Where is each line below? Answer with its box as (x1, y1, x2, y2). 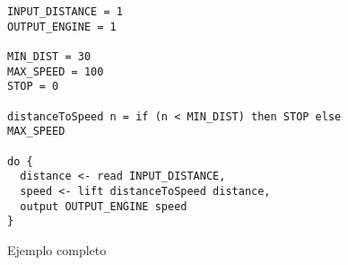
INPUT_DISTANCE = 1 (7, 5, 123, 18)
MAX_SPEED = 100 (7, 65, 104, 78)
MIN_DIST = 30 (7, 49, 91, 63)
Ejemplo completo (7, 240, 107, 259)
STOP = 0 (7, 80, 59, 93)
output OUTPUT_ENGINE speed (20, 199, 187, 213)
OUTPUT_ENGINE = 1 (7, 20, 117, 33)
